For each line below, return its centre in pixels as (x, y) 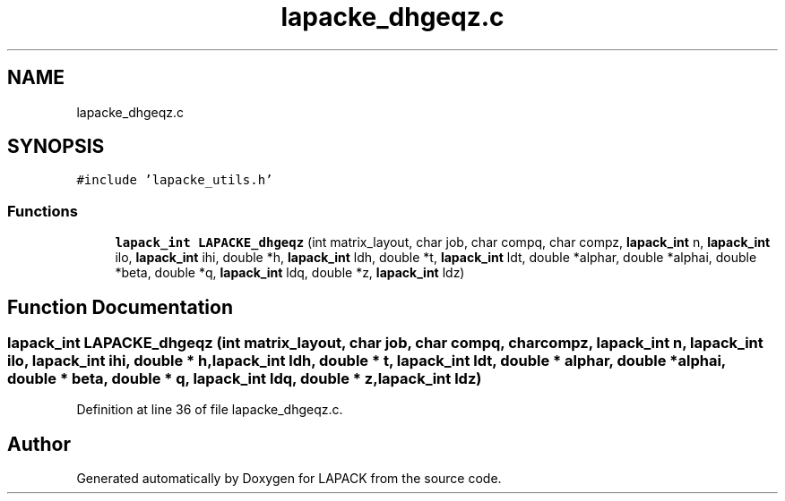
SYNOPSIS (56, 147)
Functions (43, 211)
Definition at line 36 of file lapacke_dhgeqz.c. (210, 410)
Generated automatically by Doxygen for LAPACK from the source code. (289, 479)
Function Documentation (120, 307)
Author (39, 444)
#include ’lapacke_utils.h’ (175, 180)
